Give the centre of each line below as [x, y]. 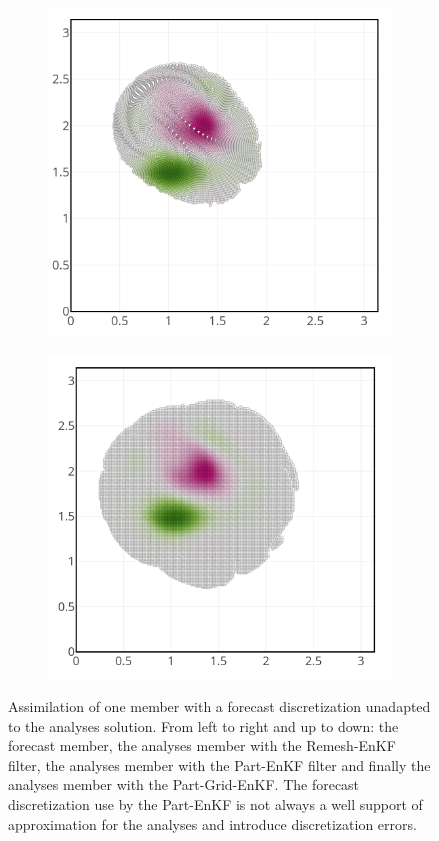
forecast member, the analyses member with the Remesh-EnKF [202, 745]
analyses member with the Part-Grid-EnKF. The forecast [184, 784]
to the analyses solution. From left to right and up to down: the [203, 725]
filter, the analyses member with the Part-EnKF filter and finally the [219, 764]
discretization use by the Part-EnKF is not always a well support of [215, 804]
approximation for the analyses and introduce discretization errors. [212, 823]
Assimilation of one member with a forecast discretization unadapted [219, 706]
